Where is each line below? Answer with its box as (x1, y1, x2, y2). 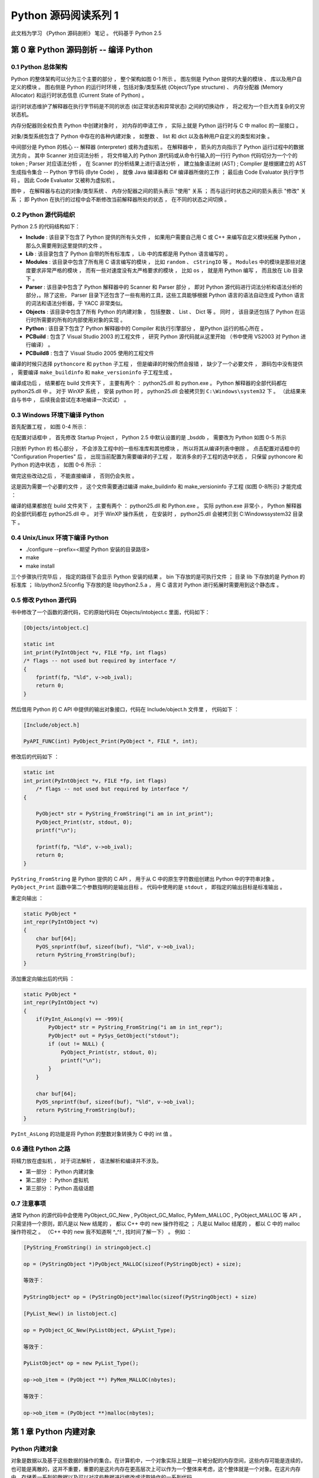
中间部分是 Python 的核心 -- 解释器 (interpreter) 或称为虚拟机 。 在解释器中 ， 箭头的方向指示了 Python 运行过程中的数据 (11, 144, 304, 151)
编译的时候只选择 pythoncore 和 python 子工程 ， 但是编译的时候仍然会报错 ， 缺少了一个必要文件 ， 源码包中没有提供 (11, 361, 304, 368)
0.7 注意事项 (11, 1199, 47, 1207)
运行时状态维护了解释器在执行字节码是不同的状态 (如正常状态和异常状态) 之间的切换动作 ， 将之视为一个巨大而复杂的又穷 (11, 102, 305, 109)
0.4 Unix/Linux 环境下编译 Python (11, 533, 109, 542)
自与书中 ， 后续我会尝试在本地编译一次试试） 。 (11, 396, 129, 403)
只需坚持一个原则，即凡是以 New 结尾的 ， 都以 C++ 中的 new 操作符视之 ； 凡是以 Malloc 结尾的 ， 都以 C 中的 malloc (11, 1220, 301, 1227)
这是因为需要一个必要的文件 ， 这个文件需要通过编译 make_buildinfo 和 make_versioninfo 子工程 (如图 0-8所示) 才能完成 (11, 483, 302, 490)
